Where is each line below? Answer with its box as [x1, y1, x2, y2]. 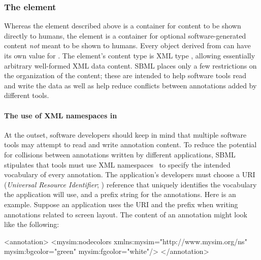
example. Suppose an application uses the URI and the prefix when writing [4, 199, 238, 209]
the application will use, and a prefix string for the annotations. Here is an [4, 189, 236, 200]
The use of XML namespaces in [4, 110, 117, 120]
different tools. [4, 90, 49, 101]
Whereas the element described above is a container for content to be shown [4, 20, 241, 31]
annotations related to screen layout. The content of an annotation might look [4, 209, 247, 219]
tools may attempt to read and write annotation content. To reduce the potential [4, 139, 257, 150]
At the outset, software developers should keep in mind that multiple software [4, 129, 247, 140]
